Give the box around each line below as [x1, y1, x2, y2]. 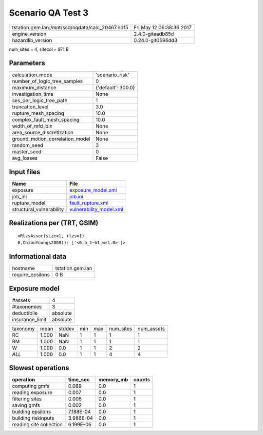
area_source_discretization [12, 129, 74, 136]
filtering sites [12, 395, 42, 402]
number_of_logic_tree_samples [12, 78, 83, 85]
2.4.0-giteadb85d [133, 30, 174, 37]
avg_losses [12, 155, 38, 162]
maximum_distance [12, 84, 56, 91]
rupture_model [12, 199, 46, 206]
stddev [58, 325, 75, 332]
